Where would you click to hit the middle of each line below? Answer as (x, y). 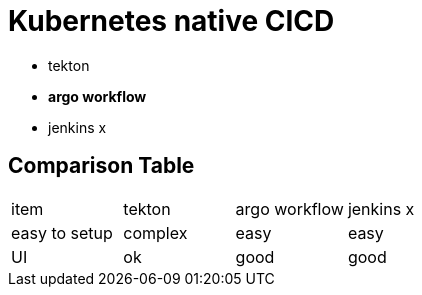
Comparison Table (101, 166)
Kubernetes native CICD (171, 21)
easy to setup (62, 232)
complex (155, 232)
